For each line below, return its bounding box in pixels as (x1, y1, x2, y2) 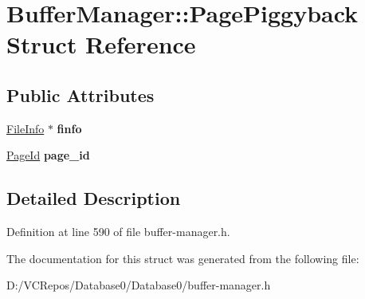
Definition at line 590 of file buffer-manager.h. (6, 223, 230, 240)
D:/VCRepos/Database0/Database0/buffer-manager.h (6, 277, 271, 293)
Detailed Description (6, 186, 181, 210)
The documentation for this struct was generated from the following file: (6, 250, 359, 266)
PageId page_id (6, 147, 90, 163)
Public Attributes (6, 82, 155, 107)
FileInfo (6, 120, 45, 136)
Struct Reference (6, 28, 196, 61)
